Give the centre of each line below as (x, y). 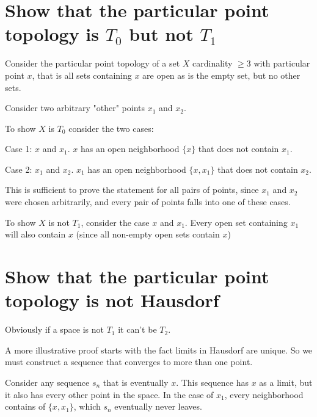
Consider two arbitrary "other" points (75, 108)
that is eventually (136, 382)
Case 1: (19, 149)
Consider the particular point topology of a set (93, 63)
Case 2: (19, 169)
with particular (282, 63)
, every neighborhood (264, 394)
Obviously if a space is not (55, 329)
